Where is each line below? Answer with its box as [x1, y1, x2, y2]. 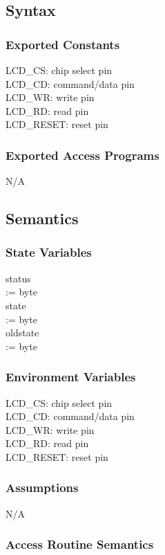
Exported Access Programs [6, 146, 159, 163]
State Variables [6, 244, 92, 261]
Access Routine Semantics [6, 536, 154, 553]
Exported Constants [6, 35, 120, 53]
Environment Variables [6, 368, 136, 385]
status [6, 271, 31, 285]
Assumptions [6, 479, 79, 496]
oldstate [6, 325, 39, 340]
